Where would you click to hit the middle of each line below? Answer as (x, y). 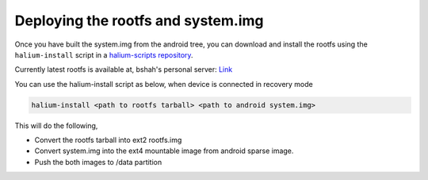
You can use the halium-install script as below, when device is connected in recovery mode (164, 84)
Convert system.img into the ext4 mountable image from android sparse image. (164, 151)
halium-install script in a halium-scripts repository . (104, 54)
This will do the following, (56, 126)
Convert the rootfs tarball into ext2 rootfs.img (108, 140)
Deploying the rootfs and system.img (139, 21)
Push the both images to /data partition (98, 162)
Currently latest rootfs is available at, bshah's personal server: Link (124, 69)
